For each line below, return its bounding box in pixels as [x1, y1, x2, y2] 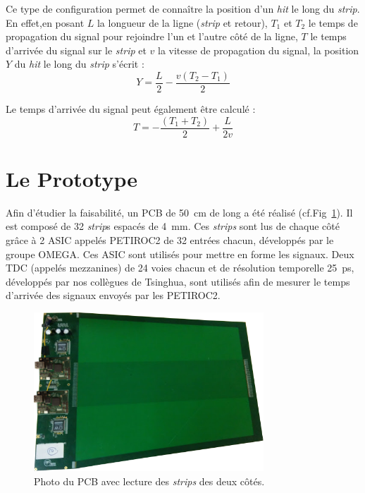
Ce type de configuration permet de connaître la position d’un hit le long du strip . [6, 1, 360, 16]
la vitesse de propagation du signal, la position [158, 42, 359, 57]
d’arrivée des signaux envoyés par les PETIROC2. [6, 288, 221, 303]
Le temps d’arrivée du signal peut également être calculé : [6, 102, 256, 116]
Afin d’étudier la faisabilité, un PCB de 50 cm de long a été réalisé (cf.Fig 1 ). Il [6, 205, 353, 219]
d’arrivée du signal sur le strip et [6, 42, 147, 57]
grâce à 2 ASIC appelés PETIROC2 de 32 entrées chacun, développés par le [6, 233, 334, 247]
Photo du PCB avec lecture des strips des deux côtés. [34, 473, 265, 488]
